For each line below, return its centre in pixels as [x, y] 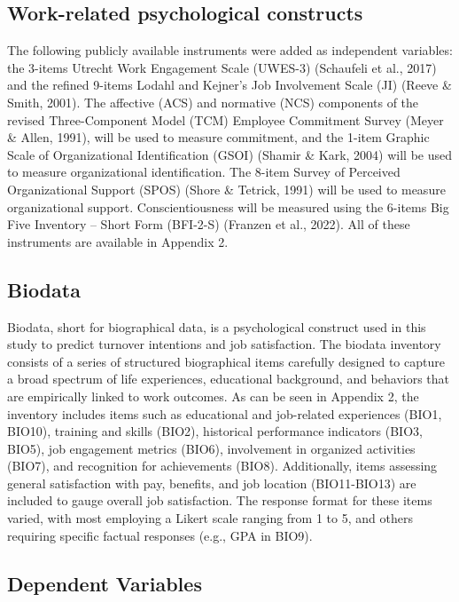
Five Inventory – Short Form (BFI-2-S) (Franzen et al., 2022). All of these [209, 224]
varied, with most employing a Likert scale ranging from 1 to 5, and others [210, 518]
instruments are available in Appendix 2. [118, 241]
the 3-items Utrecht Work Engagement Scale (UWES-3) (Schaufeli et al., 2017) [222, 67]
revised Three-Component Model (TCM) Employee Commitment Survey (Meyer [226, 119]
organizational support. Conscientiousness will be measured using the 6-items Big [228, 206]
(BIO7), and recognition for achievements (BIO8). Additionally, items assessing [222, 466]
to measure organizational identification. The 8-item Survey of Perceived [204, 172]
